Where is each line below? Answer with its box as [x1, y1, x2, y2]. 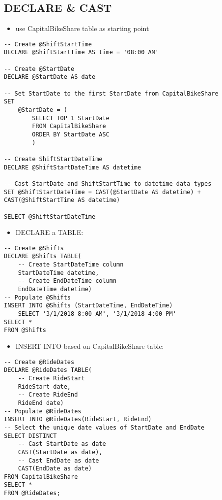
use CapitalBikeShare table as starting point [15, 23, 149, 33]
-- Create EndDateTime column [18, 277, 117, 285]
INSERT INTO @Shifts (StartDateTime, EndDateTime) [4, 302, 173, 309]
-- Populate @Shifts [4, 294, 71, 301]
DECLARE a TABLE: [15, 227, 83, 237]
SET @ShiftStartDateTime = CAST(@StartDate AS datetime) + [4, 188, 201, 196]
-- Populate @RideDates [4, 407, 82, 415]
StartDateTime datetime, [18, 269, 99, 276]
